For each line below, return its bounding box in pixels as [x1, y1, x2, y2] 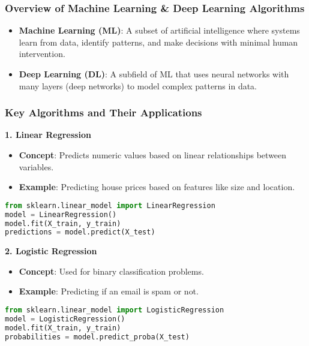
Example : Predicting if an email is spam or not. [19, 285, 199, 297]
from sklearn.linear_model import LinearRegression [5, 201, 215, 210]
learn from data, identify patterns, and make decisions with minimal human [19, 35, 298, 48]
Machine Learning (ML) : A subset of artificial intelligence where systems [19, 24, 300, 37]
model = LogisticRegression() [5, 314, 125, 323]
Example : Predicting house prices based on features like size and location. [19, 180, 295, 193]
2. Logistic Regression [5, 245, 97, 257]
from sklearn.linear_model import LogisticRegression [5, 306, 224, 315]
